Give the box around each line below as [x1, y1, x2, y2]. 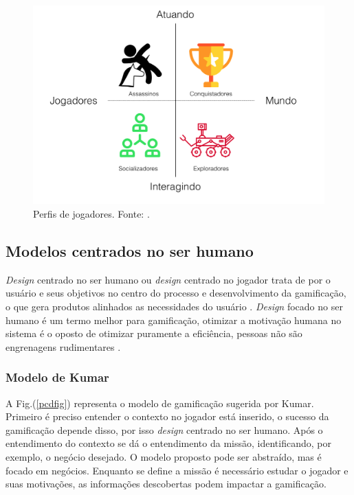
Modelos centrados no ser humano [5, 240, 254, 261]
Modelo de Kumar [5, 369, 109, 386]
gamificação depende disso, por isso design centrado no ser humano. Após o [5, 422, 323, 437]
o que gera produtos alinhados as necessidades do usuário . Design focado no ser [5, 299, 343, 313]
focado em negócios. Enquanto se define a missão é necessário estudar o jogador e [5, 463, 349, 477]
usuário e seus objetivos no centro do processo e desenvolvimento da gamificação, [5, 286, 346, 300]
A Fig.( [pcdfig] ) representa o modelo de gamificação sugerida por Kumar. [5, 395, 314, 410]
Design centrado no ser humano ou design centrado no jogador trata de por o [5, 272, 331, 286]
